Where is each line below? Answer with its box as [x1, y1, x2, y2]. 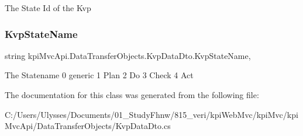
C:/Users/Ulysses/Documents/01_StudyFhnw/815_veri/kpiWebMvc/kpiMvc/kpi [5, 108, 298, 120]
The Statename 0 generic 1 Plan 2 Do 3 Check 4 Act [5, 69, 194, 81]
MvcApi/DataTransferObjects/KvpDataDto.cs [5, 120, 171, 132]
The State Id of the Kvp [5, 2, 91, 13]
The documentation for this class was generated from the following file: [5, 89, 259, 100]
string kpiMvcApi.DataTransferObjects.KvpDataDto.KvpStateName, [5, 49, 251, 61]
